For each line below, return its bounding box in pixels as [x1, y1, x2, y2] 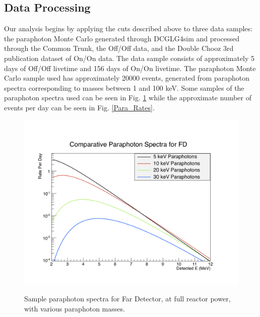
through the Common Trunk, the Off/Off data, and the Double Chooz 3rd [4, 43, 234, 53]
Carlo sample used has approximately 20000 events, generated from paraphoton [4, 73, 250, 83]
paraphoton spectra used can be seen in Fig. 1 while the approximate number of [4, 92, 251, 103]
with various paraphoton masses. [24, 303, 125, 313]
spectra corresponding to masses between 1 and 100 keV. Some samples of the [4, 82, 244, 93]
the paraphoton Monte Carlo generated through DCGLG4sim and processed [4, 33, 239, 43]
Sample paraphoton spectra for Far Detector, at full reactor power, [24, 293, 231, 304]
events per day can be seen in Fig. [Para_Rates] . [4, 102, 155, 112]
